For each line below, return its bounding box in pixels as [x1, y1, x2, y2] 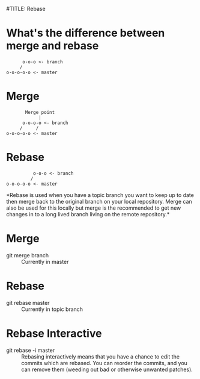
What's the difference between [6, 27, 165, 40]
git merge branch [6, 251, 49, 258]
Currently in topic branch [21, 305, 83, 313]
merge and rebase [6, 39, 99, 53]
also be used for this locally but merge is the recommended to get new [6, 204, 181, 211]
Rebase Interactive [6, 327, 102, 340]
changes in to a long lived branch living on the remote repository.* [6, 210, 170, 218]
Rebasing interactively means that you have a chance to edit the [21, 352, 180, 360]
